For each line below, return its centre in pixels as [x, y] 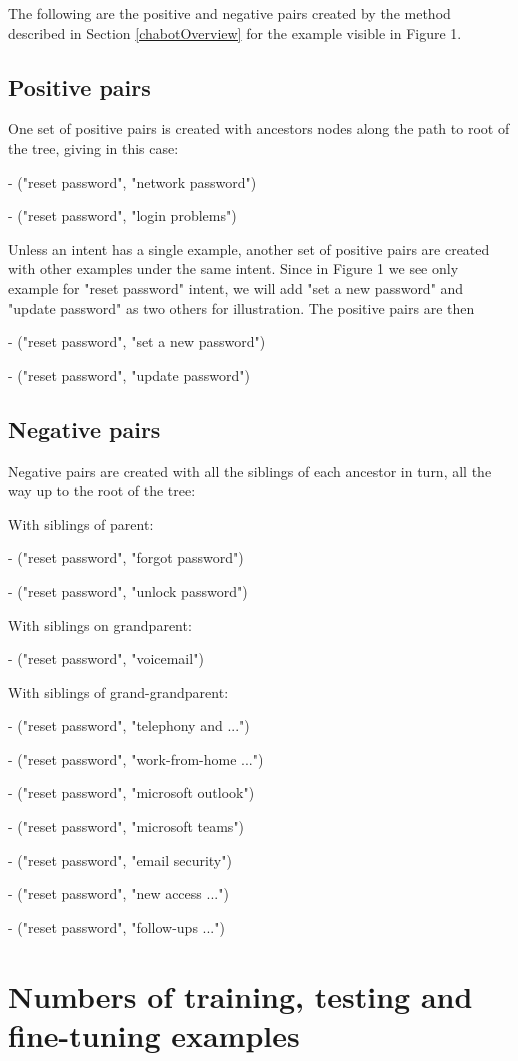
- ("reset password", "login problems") [122, 215]
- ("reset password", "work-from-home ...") [136, 758]
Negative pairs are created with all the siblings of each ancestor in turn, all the [250, 470]
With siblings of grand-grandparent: [118, 691]
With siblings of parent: [81, 523]
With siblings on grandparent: [100, 624]
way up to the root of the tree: [102, 490]
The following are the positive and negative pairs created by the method [229, 13]
